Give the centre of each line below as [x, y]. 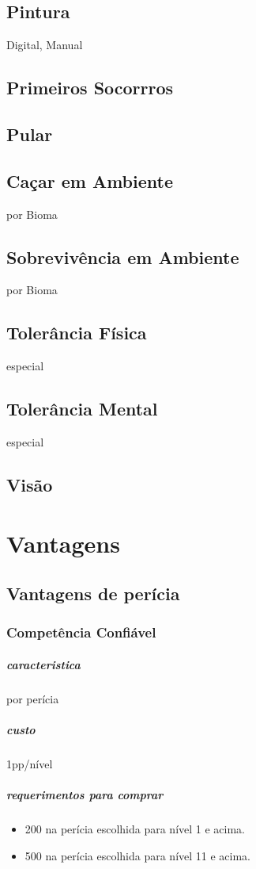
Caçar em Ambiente [90, 180]
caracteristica [43, 664]
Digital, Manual [45, 45]
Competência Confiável [81, 632]
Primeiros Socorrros [90, 88]
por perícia [33, 698]
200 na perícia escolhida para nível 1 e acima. [135, 829]
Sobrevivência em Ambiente [123, 256]
